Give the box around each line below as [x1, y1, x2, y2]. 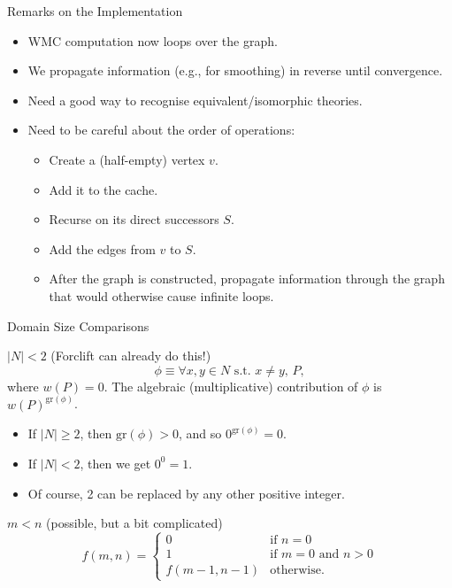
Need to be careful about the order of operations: [27, 120, 295, 139]
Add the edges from [49, 239, 156, 258]
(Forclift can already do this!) [50, 346, 211, 365]
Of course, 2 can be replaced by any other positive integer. [27, 484, 345, 502]
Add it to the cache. [49, 180, 158, 198]
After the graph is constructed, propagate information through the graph [49, 269, 445, 288]
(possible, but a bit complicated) [46, 514, 223, 532]
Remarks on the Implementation [7, 2, 183, 19]
